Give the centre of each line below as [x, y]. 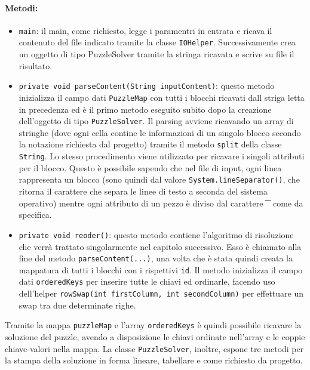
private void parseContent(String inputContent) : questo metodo [147, 86]
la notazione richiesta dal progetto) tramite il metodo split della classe [150, 144]
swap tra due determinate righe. [77, 305]
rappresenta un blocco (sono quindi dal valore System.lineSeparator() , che [159, 179]
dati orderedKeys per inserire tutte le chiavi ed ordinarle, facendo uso [147, 281]
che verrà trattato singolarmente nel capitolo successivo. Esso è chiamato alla [160, 246]
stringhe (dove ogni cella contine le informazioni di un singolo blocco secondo [160, 132]
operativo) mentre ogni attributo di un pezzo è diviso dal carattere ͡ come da [161, 203]
